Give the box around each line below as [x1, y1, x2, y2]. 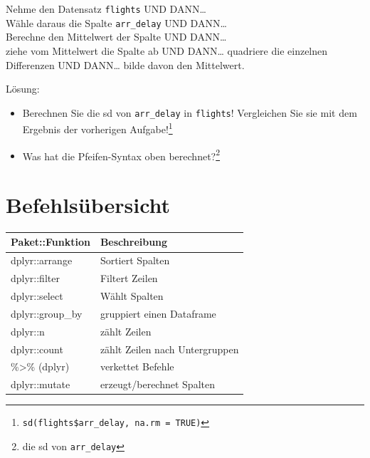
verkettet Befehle [100, 359, 174, 374]
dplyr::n [11, 323, 45, 338]
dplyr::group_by [11, 306, 83, 321]
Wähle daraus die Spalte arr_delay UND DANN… [6, 15, 227, 30]
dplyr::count [11, 341, 63, 356]
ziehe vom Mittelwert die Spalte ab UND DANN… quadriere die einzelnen [6, 43, 328, 58]
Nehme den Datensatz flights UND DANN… [6, 1, 206, 16]
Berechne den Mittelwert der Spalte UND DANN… [6, 29, 227, 44]
